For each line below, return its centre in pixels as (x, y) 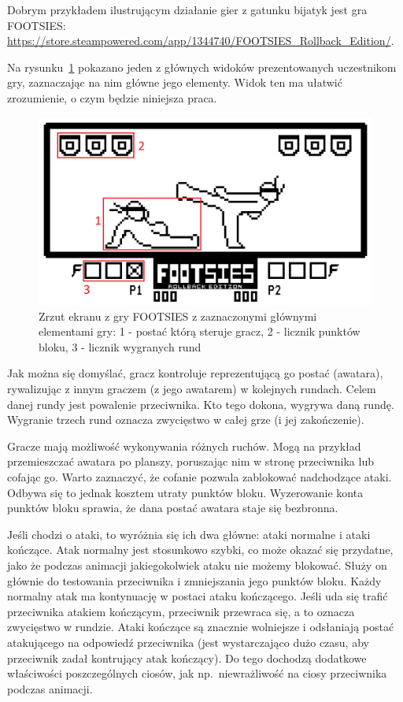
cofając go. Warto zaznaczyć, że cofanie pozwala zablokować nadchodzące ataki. (200, 477)
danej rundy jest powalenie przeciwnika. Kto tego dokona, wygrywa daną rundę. (201, 404)
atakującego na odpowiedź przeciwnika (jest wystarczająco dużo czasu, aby (188, 642)
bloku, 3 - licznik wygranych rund (120, 346)
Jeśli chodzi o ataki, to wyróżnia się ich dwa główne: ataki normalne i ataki (189, 534)
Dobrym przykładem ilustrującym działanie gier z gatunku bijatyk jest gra (187, 9)
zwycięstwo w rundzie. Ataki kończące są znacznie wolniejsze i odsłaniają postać (201, 627)
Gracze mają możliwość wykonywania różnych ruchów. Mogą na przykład (184, 446)
